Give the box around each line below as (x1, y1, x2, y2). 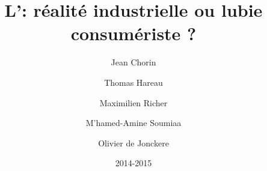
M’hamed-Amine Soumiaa (85, 116, 182, 129)
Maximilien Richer (99, 96, 168, 109)
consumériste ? (70, 21, 197, 46)
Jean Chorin (111, 56, 156, 68)
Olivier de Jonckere (98, 136, 169, 149)
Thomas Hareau (104, 76, 163, 88)
